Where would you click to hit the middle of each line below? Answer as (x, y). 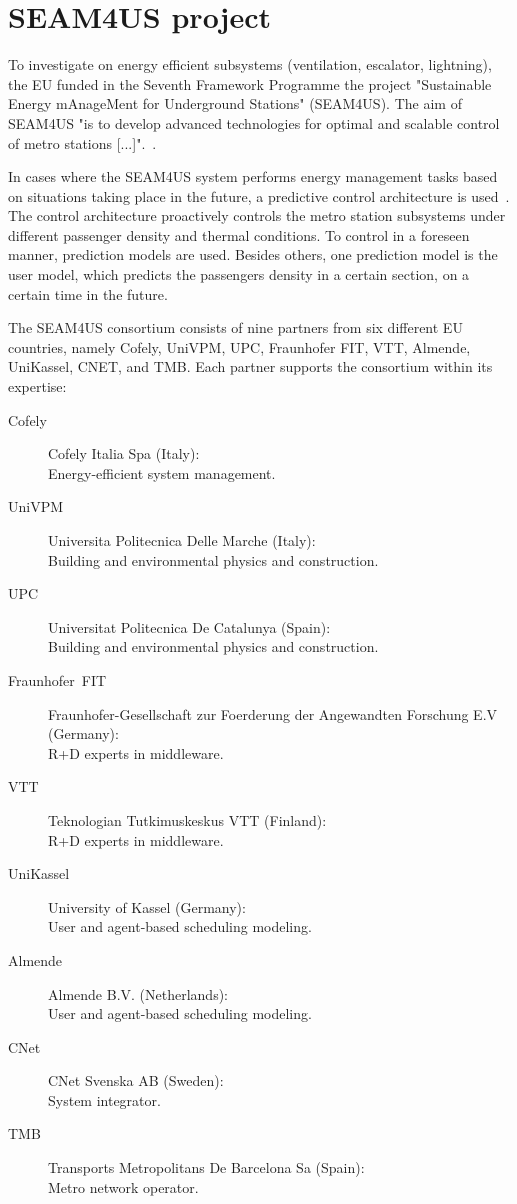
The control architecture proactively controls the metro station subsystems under (257, 215)
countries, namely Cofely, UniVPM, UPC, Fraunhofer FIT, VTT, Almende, (239, 346)
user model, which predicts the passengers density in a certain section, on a (239, 274)
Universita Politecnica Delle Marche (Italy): (182, 540)
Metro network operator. (123, 1186)
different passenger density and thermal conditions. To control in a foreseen (239, 234)
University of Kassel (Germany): (147, 906)
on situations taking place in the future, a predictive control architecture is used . (259, 195)
